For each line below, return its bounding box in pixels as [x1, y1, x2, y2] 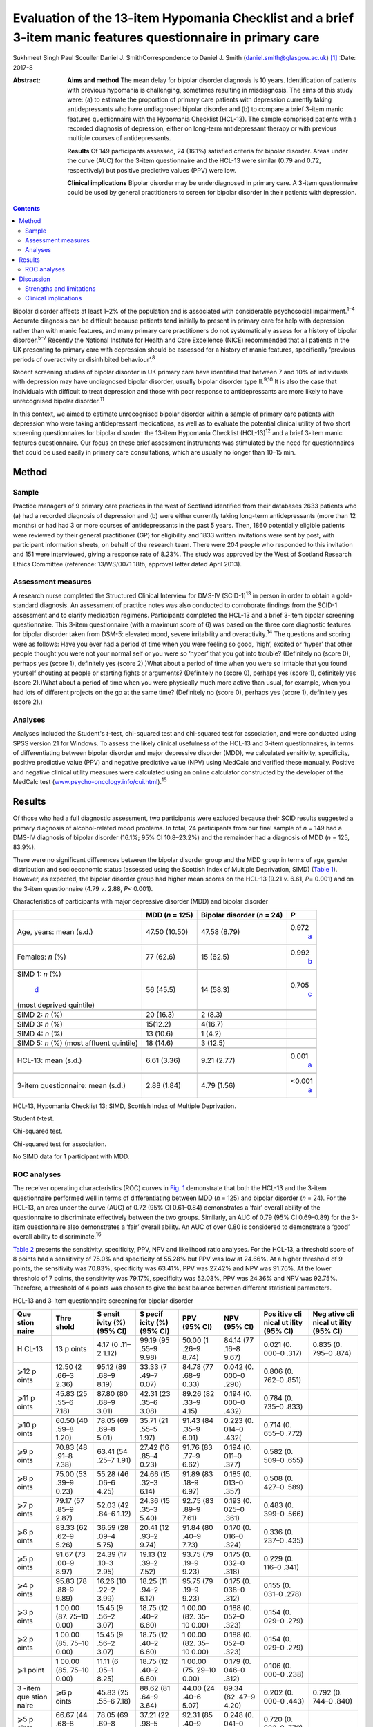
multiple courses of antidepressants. [67, 134, 171, 142]
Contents [12, 204, 41, 212]
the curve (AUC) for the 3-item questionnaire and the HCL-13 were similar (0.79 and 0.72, [67, 156, 321, 165]
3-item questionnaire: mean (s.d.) [17, 1080, 126, 1090]
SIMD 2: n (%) [17, 1009, 64, 1019]
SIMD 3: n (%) [17, 1019, 64, 1029]
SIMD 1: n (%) [17, 969, 61, 979]
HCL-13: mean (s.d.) [17, 1056, 82, 1065]
